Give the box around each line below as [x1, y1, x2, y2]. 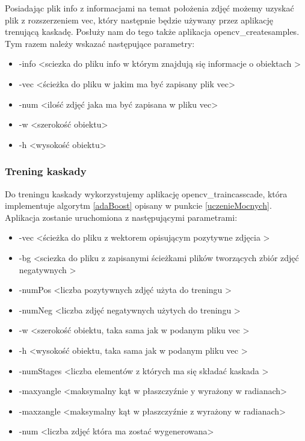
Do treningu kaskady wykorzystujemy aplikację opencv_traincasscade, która [5, 187, 288, 200]
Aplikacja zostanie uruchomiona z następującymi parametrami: [5, 211, 238, 223]
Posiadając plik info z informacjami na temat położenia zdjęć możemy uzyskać [5, 2, 294, 14]
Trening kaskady [5, 164, 87, 179]
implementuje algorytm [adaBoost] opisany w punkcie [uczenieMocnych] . [5, 199, 272, 212]
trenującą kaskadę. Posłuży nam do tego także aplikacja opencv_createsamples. [5, 25, 300, 38]
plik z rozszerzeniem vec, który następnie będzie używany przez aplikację [5, 13, 273, 26]
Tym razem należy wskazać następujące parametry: [5, 37, 195, 49]
